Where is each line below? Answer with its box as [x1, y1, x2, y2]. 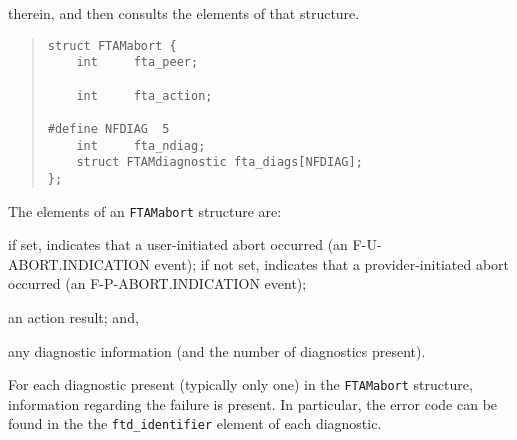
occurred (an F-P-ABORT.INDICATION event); [8, 273, 307, 294]
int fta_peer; [76, 55, 199, 70]
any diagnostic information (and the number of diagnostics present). [8, 340, 426, 361]
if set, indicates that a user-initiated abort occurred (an [8, 234, 348, 255]
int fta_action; [76, 88, 213, 103]
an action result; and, [8, 306, 139, 327]
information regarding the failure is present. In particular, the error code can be [8, 393, 498, 414]
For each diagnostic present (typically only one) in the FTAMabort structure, [8, 374, 473, 395]
